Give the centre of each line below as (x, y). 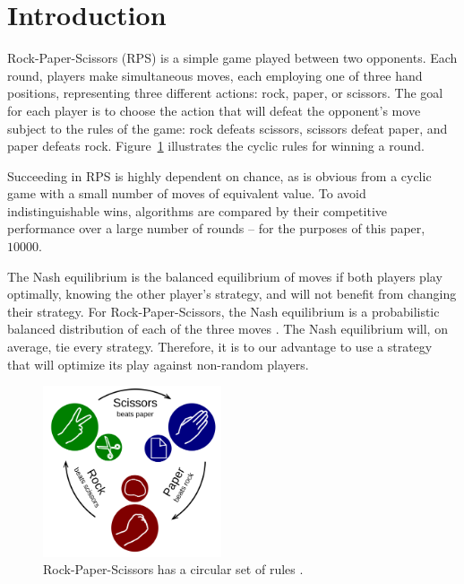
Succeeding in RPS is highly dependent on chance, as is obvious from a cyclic (219, 175)
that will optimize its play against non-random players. (158, 364)
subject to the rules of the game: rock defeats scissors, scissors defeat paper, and (228, 128)
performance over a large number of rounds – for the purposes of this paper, (216, 228)
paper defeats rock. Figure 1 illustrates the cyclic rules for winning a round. (216, 146)
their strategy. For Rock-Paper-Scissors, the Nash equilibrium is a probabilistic (223, 311)
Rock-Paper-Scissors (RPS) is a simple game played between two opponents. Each (232, 58)
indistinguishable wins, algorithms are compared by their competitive (197, 210)
